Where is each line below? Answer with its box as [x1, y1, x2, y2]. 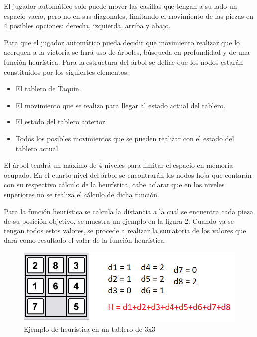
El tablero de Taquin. [15, 83, 81, 94]
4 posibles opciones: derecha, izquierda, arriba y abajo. [4, 20, 171, 31]
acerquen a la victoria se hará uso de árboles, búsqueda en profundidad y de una [4, 47, 250, 57]
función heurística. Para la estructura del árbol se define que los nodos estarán [4, 56, 243, 67]
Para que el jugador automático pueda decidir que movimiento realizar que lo [4, 37, 240, 47]
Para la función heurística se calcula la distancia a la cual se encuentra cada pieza [4, 206, 254, 216]
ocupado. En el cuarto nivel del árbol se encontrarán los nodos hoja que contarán [4, 169, 252, 180]
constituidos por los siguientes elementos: [4, 66, 129, 77]
